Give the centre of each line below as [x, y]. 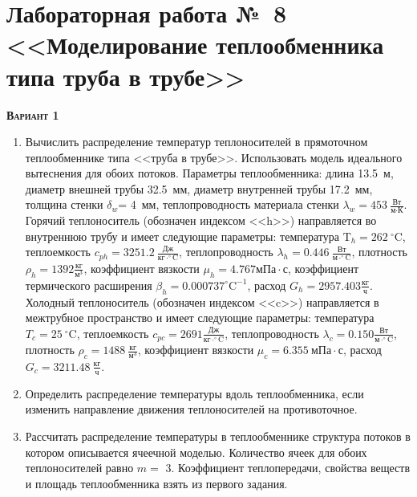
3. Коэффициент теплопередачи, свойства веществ [288, 468]
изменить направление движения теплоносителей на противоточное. [191, 409]
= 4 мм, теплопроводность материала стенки [229, 204]
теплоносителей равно [79, 468]
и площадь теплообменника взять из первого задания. [156, 483]
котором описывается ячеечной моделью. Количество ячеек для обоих [196, 452]
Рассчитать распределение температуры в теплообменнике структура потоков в [218, 436]
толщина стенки [64, 204]
